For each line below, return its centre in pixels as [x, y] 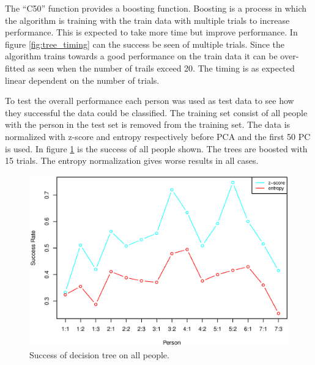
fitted [15, 68]
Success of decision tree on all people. [99, 354]
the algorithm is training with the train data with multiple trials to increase [147, 20]
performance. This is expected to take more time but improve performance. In [151, 32]
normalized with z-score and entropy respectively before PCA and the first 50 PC [158, 136]
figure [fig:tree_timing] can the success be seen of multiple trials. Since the [145, 44]
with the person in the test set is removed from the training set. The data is [148, 124]
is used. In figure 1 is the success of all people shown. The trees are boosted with [156, 148]
